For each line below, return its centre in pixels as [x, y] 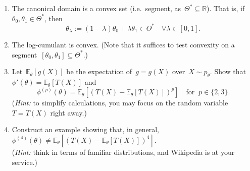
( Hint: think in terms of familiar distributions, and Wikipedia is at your [123, 152]
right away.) [68, 112]
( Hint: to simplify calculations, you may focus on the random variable [120, 103]
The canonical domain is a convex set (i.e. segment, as [96, 8]
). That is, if [226, 8]
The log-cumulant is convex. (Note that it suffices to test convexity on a [123, 45]
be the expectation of [99, 71]
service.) [25, 162]
